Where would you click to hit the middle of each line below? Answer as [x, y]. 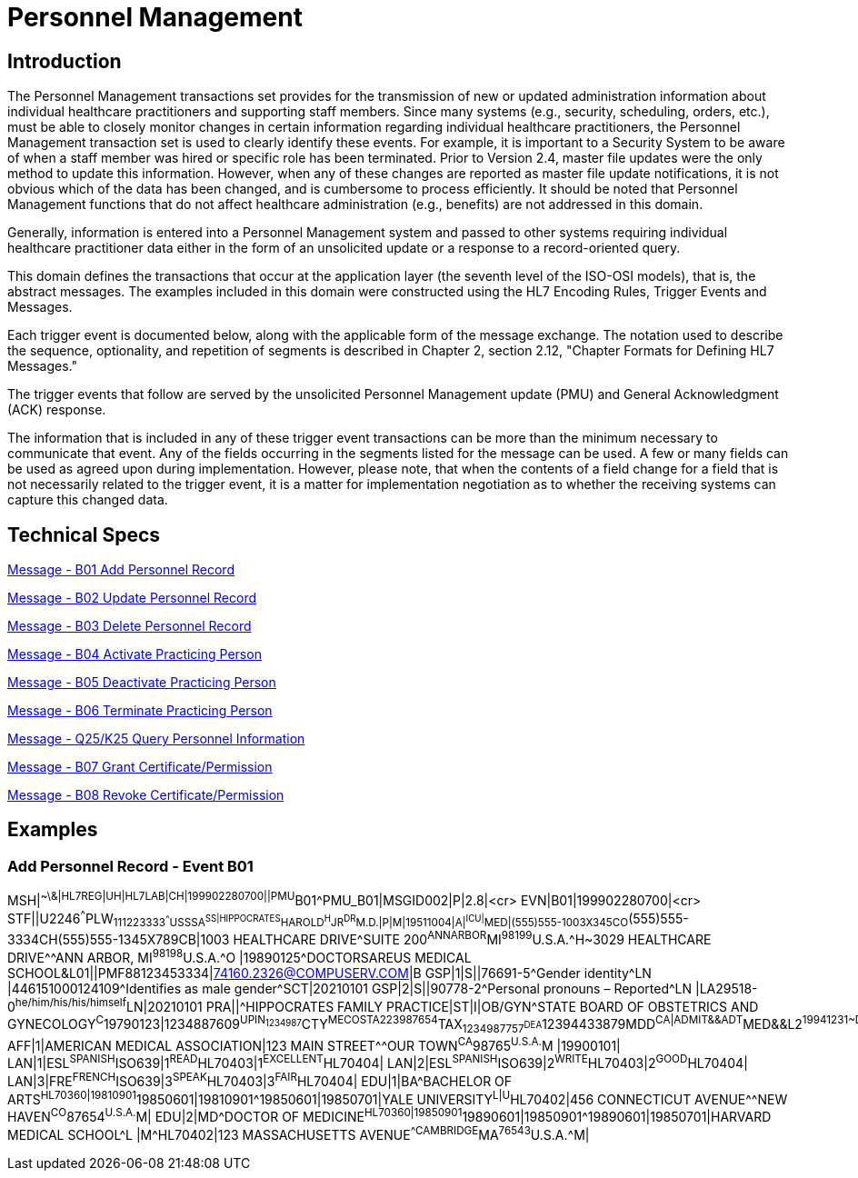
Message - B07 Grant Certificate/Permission [140, 767]
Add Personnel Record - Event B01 [130, 866]
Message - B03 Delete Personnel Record [130, 626]
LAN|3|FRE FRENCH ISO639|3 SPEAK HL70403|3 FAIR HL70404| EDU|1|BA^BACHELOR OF [260, 1080]
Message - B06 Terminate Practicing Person [140, 711]
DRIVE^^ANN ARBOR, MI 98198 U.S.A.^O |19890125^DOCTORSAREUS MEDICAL [239, 956]
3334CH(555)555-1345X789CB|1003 [119, 939]
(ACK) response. [57, 410]
